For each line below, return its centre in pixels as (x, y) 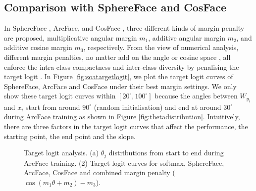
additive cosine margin (38, 47)
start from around (53, 107)
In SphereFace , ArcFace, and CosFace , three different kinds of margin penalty (124, 28)
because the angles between (196, 96)
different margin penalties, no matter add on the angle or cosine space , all (117, 57)
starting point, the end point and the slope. (70, 136)
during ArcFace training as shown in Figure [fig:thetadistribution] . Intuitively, (122, 117)
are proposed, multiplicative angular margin (71, 37)
